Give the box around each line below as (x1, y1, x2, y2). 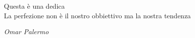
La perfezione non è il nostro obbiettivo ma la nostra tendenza (4, 10, 191, 20)
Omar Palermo (4, 26, 49, 37)
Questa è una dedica (4, 1, 65, 11)
